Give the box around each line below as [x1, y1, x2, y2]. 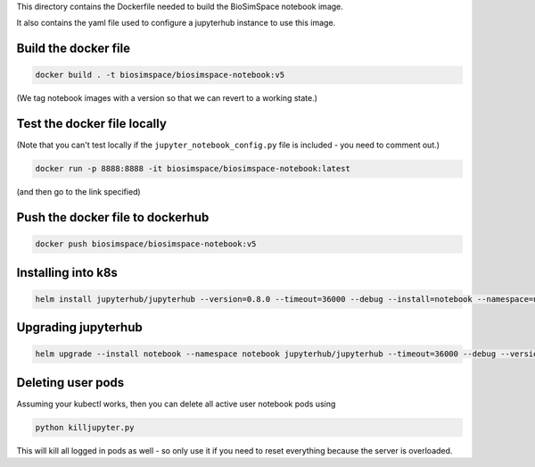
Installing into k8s [16, 264, 118, 280]
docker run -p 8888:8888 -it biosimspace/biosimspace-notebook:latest [35, 163, 351, 174]
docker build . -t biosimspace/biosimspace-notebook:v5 [35, 70, 285, 80]
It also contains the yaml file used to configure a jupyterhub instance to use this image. [16, 18, 336, 29]
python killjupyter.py [35, 422, 135, 432]
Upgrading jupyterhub [16, 320, 143, 335]
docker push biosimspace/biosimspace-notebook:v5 [35, 239, 257, 249]
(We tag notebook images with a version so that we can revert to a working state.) [16, 93, 318, 104]
